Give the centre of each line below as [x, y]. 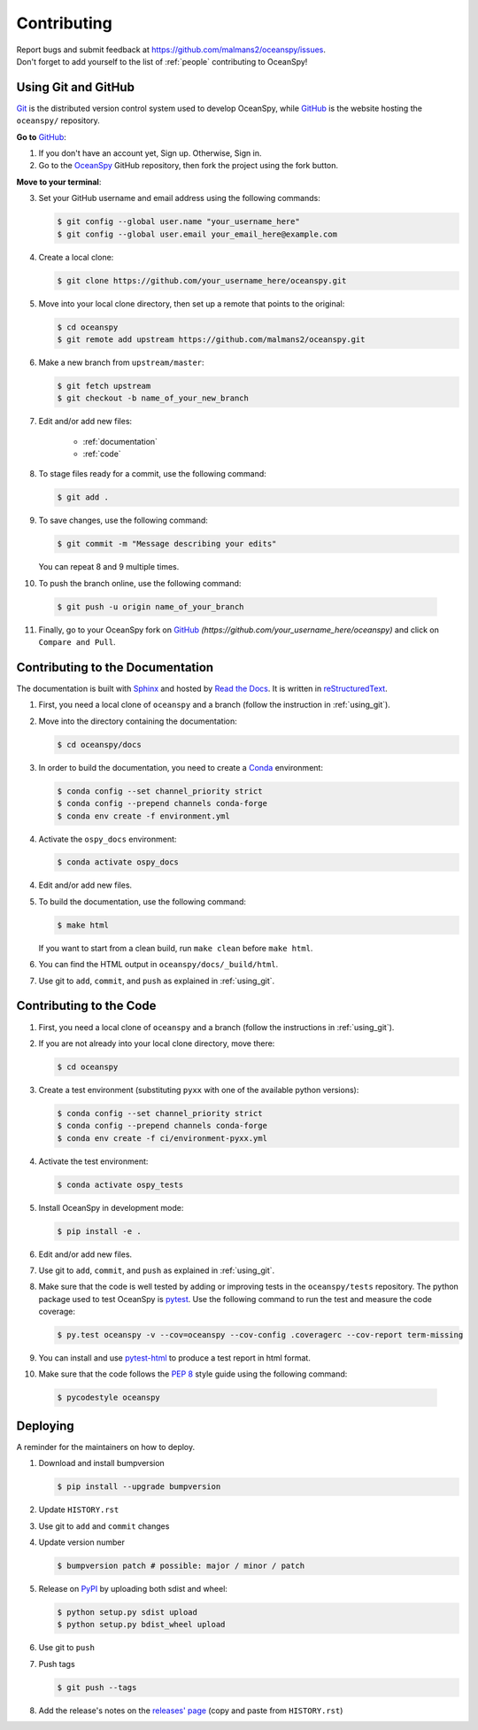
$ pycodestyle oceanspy [109, 1398]
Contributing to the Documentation [115, 667]
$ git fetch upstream [104, 386]
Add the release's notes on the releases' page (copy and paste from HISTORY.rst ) [191, 1711]
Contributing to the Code [86, 1006]
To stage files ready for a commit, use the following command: [153, 474]
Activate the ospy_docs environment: [108, 839]
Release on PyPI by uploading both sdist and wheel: [133, 1589]
